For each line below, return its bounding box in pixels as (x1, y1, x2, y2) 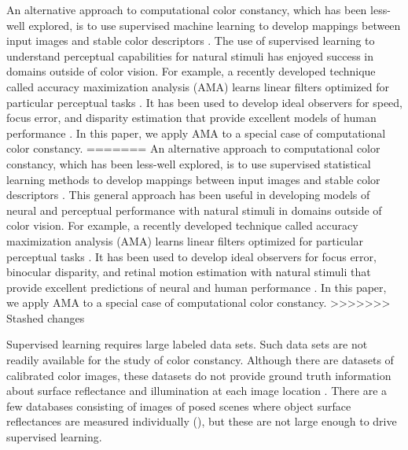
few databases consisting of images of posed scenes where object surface (6, 397, 351, 414)
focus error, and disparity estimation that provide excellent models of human (6, 109, 377, 126)
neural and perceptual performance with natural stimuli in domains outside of (6, 201, 382, 218)
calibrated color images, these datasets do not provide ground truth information (6, 367, 391, 383)
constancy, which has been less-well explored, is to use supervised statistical (6, 155, 371, 172)
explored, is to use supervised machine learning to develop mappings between (28, 17, 401, 33)
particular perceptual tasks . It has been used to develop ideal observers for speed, (6, 94, 402, 110)
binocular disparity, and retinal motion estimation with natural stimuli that (6, 264, 371, 280)
